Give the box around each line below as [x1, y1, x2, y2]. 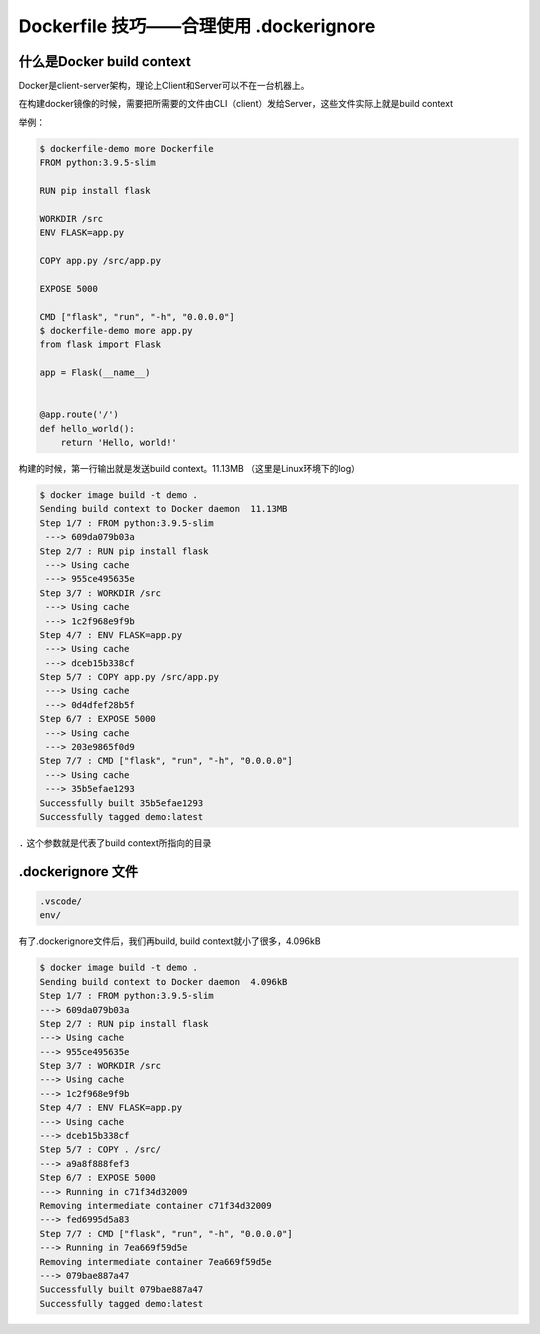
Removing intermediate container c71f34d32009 [39, 1200, 272, 1211]
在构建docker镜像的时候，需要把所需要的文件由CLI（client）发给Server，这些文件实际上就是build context [18, 98, 454, 110]
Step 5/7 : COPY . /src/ [39, 1144, 162, 1155]
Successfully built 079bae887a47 [39, 1284, 204, 1295]
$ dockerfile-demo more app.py [39, 325, 194, 336]
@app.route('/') [39, 409, 120, 420]
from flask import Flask [39, 339, 162, 350]
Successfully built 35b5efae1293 [39, 797, 204, 809]
